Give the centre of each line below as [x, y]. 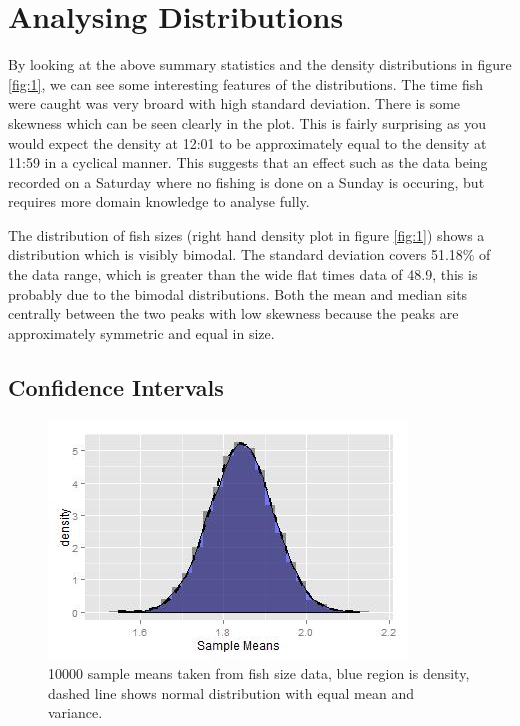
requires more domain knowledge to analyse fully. [159, 201]
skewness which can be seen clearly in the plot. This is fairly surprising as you [247, 122]
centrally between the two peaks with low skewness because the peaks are [233, 313]
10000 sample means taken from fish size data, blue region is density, [259, 673]
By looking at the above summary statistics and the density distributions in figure [260, 64]
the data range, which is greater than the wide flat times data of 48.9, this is [243, 274]
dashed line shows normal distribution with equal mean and [231, 692]
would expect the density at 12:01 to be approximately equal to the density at [247, 142]
